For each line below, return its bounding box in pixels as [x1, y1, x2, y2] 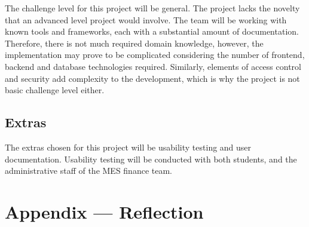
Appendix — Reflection [5, 199, 204, 223]
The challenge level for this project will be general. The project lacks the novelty [5, 2, 300, 14]
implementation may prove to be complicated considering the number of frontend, [5, 48, 305, 61]
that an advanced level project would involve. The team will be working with [5, 13, 287, 26]
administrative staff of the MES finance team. [5, 164, 172, 177]
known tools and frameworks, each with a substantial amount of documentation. [5, 25, 299, 38]
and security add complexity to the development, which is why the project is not [5, 72, 300, 84]
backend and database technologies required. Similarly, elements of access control [5, 60, 301, 72]
